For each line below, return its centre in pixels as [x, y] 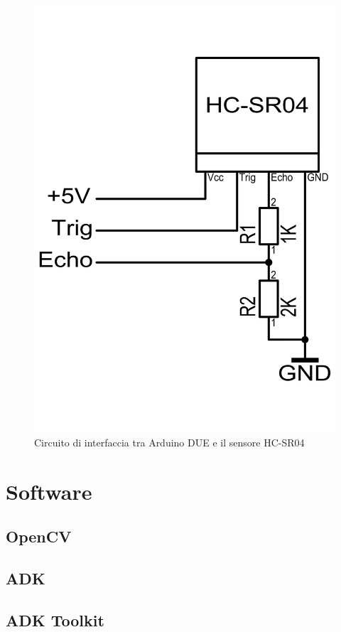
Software [49, 491]
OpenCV [39, 536]
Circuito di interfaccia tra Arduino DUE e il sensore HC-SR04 [169, 443]
